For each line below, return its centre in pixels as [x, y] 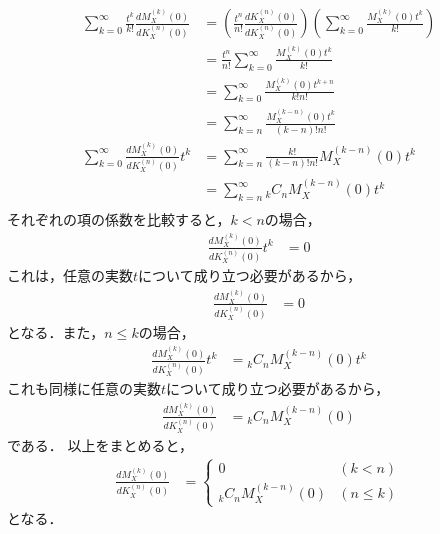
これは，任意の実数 [70, 275]
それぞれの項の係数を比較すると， [119, 219]
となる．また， [56, 331]
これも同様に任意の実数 [84, 388]
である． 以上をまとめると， [100, 444]
